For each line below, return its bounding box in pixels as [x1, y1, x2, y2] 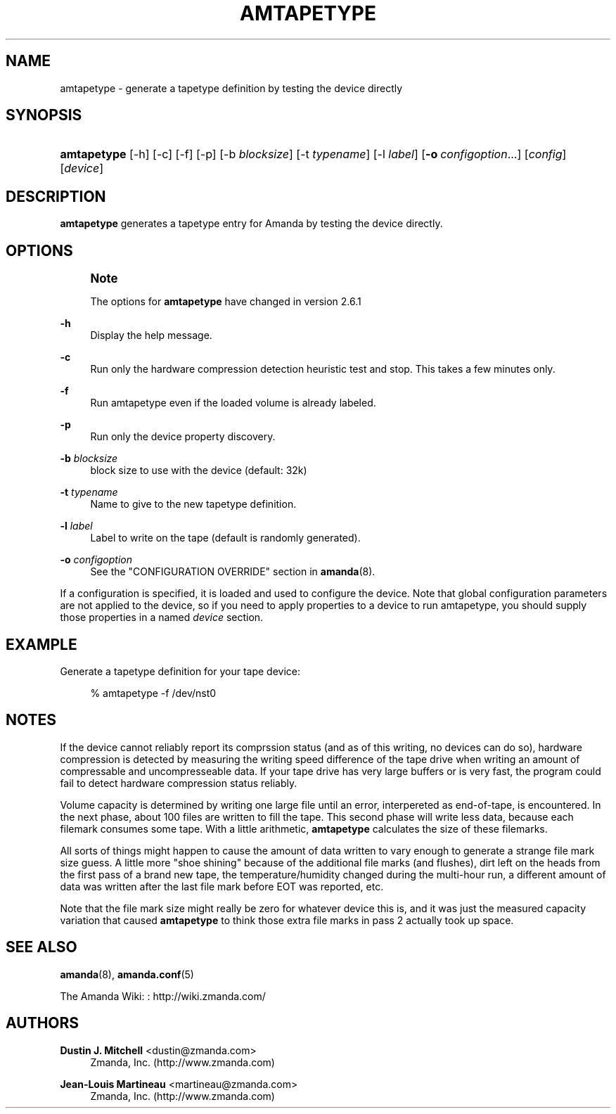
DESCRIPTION [6, 187, 106, 205]
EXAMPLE [6, 635, 77, 653]
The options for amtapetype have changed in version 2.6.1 [90, 295, 361, 308]
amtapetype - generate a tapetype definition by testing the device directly [60, 82, 403, 94]
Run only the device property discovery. [90, 430, 276, 443]
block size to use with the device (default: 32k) [90, 464, 307, 477]
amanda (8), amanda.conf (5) [60, 968, 194, 980]
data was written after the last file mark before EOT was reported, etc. [60, 880, 384, 892]
